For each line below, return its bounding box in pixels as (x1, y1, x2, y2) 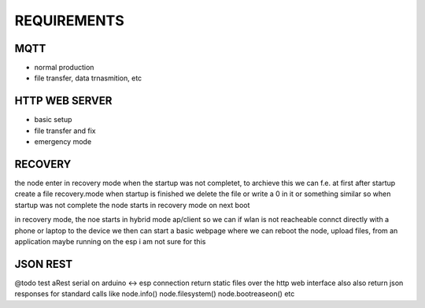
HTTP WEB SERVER (14, 95, 113, 108)
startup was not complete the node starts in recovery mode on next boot (14, 200, 250, 210)
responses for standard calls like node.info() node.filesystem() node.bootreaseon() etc (14, 289, 295, 299)
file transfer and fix (34, 126, 96, 135)
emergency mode (34, 137, 92, 147)
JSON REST (14, 257, 73, 271)
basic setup (34, 115, 72, 124)
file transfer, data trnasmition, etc (34, 73, 142, 83)
